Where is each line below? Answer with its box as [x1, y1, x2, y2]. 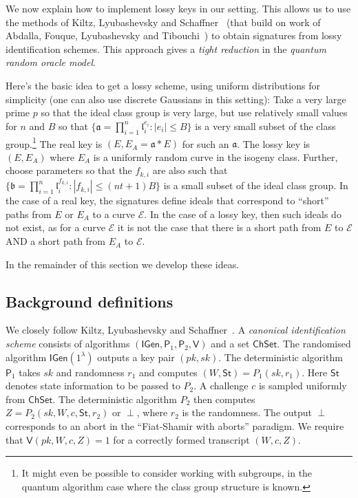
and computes [139, 365, 198, 379]
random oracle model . [6, 55, 96, 69]
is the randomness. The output [182, 405, 313, 420]
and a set [211, 336, 250, 351]
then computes [193, 391, 255, 406]
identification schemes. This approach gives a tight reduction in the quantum [6, 41, 326, 56]
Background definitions [6, 290, 173, 312]
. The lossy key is [237, 136, 310, 151]
